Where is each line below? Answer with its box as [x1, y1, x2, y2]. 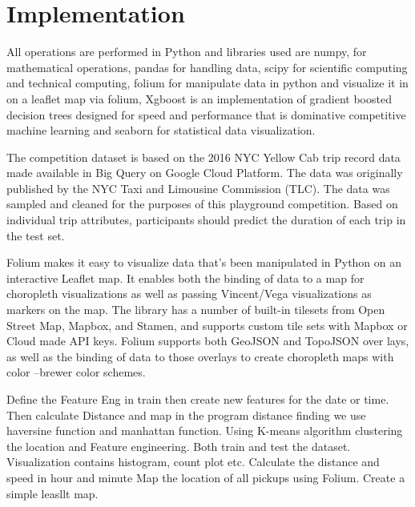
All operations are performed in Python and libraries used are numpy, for [6, 43, 367, 60]
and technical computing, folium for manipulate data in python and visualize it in [6, 74, 409, 91]
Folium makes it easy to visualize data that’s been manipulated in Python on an [6, 254, 402, 271]
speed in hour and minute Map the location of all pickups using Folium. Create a [6, 469, 405, 485]
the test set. [6, 227, 65, 243]
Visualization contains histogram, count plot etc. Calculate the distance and [6, 453, 380, 470]
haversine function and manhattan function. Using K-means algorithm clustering [6, 422, 403, 439]
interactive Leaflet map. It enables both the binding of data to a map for [6, 269, 365, 286]
